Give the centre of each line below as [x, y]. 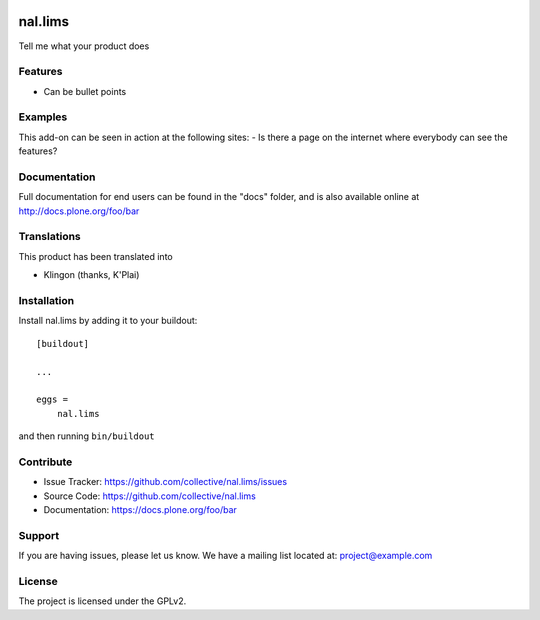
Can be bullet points [85, 91]
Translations [50, 237]
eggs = [52, 399]
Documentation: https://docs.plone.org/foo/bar [140, 510]
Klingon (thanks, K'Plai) [91, 275]
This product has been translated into [96, 256]
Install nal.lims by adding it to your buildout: [108, 321]
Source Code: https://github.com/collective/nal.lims [150, 496]
